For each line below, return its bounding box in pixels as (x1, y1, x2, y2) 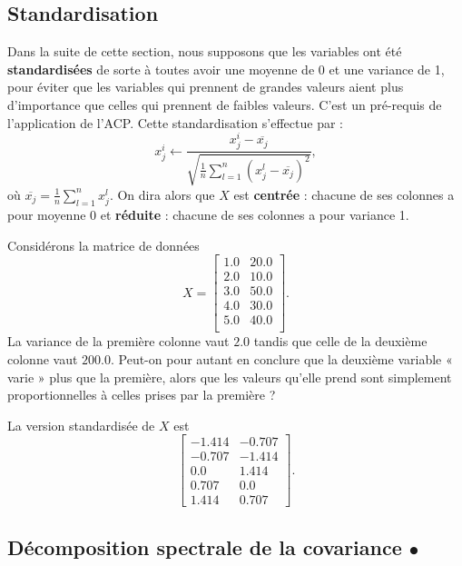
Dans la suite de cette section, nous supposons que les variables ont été (7, 42, 402, 61)
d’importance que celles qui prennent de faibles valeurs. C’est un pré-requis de (7, 94, 442, 114)
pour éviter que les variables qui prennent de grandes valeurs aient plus (7, 77, 404, 96)
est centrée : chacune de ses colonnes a (233, 184, 455, 204)
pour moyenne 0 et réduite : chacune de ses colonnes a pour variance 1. (7, 204, 409, 223)
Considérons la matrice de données (7, 235, 200, 254)
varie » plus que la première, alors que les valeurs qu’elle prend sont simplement (7, 367, 452, 386)
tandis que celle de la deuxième (253, 332, 428, 351)
